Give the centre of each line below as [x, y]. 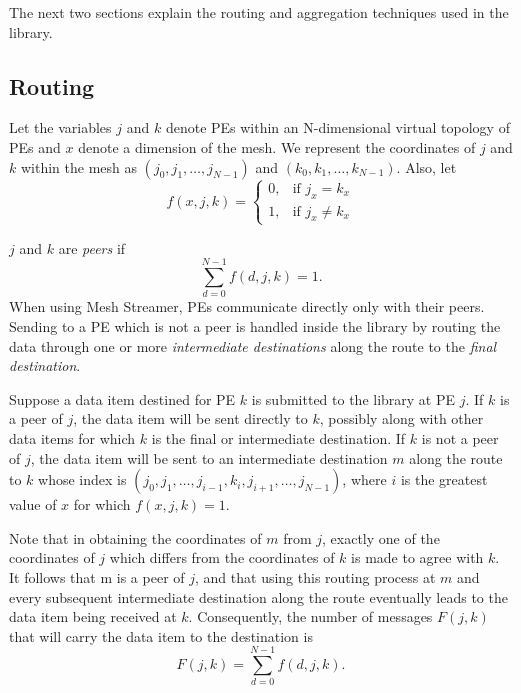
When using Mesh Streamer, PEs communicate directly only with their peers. [247, 306]
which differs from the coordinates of [222, 557]
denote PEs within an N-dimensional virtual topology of [337, 127]
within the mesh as [78, 166]
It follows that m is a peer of [97, 576]
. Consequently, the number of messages [310, 616]
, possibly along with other [401, 418]
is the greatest [444, 479]
